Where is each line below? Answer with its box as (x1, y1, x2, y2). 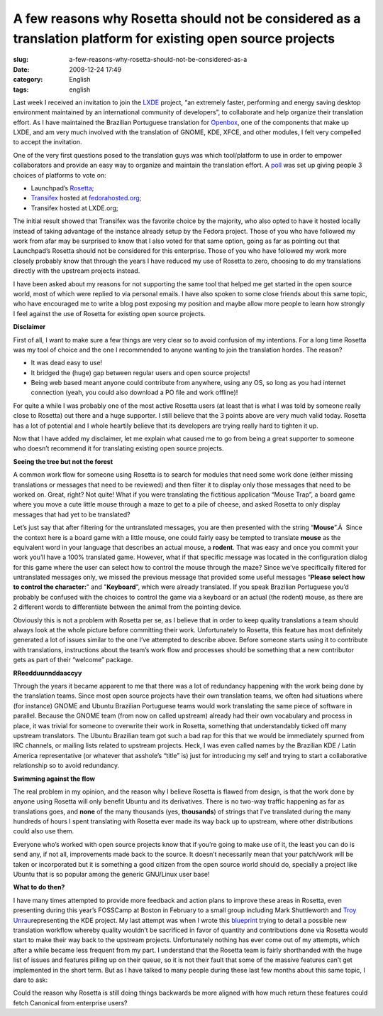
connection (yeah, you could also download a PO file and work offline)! (30, 388, 238, 397)
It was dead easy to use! (30, 359, 103, 367)
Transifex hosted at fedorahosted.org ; (30, 194, 142, 202)
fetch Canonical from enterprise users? (13, 998, 128, 1007)
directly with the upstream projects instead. (13, 266, 140, 275)
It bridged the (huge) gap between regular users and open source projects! (30, 368, 250, 377)
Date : (13, 65, 30, 74)
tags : (13, 85, 29, 94)
